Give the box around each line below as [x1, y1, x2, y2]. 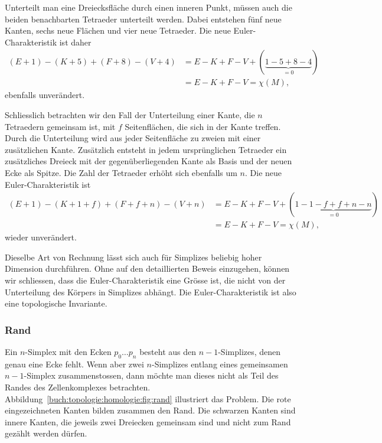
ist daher [59, 35, 92, 48]
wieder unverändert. [5, 231, 77, 243]
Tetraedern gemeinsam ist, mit [5, 120, 116, 132]
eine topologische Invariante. [5, 297, 107, 310]
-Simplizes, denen [218, 346, 281, 358]
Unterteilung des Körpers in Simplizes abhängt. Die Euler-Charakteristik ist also [5, 285, 296, 298]
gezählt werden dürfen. [5, 427, 87, 439]
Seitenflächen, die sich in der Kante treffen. [125, 120, 281, 132]
